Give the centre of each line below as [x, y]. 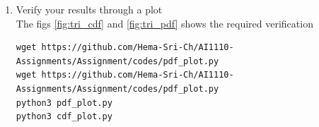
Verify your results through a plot [89, 9]
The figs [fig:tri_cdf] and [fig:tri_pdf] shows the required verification [164, 23]
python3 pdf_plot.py [64, 103]
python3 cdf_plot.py [64, 117]
